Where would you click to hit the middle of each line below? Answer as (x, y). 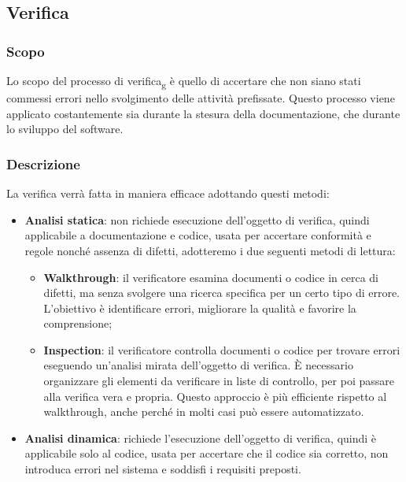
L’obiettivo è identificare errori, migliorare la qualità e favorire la (200, 308)
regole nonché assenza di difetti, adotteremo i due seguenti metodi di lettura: (210, 250)
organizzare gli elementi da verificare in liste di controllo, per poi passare (219, 381)
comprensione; (78, 323)
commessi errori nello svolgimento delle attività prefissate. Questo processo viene (201, 98)
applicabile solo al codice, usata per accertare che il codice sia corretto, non (207, 453)
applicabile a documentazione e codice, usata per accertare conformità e (198, 235)
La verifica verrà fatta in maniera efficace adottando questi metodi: (168, 193)
